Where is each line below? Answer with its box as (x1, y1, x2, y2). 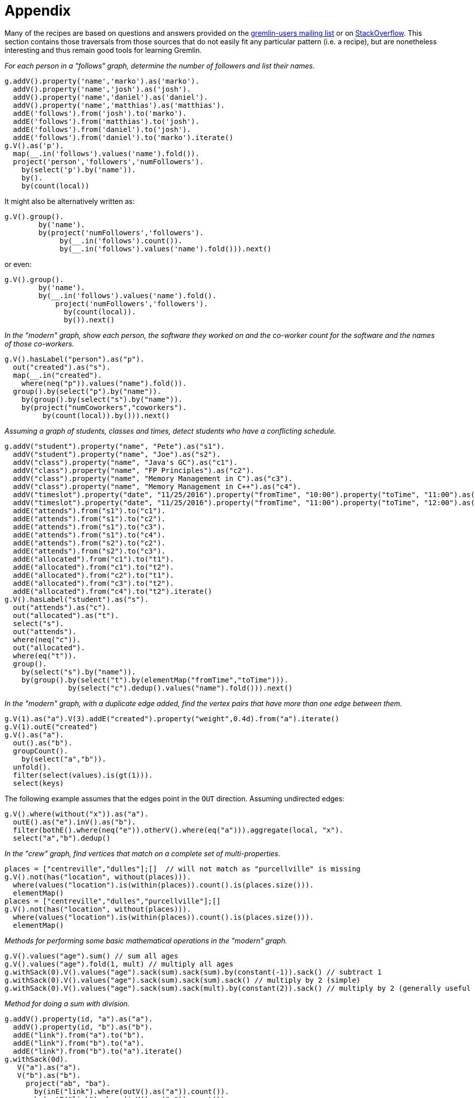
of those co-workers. (5, 339, 74, 348)
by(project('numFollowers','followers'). (38, 228, 204, 237)
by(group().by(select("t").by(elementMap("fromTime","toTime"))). (21, 675, 289, 684)
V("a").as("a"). (17, 1063, 81, 1071)
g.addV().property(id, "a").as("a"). (5, 1014, 153, 1023)
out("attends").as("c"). (13, 603, 111, 611)
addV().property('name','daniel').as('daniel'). (13, 93, 208, 101)
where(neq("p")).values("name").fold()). (21, 379, 187, 387)
